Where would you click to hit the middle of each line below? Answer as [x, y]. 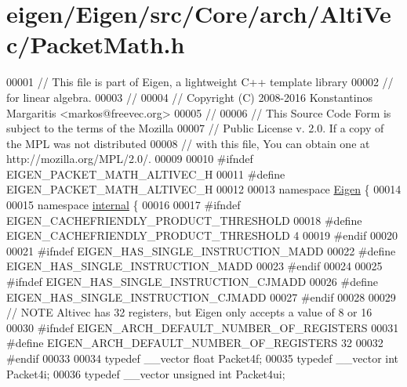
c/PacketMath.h [96, 44]
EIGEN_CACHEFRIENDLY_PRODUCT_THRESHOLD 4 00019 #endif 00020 [202, 235]
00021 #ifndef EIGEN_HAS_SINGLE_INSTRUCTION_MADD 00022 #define [201, 250]
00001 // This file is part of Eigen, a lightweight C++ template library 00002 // [200, 82]
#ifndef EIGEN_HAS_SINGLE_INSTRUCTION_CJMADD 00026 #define [192, 282]
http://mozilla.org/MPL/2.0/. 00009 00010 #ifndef [130, 159]
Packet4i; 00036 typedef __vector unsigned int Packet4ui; [146, 373]
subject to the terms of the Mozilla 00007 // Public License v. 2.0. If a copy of [195, 128]
